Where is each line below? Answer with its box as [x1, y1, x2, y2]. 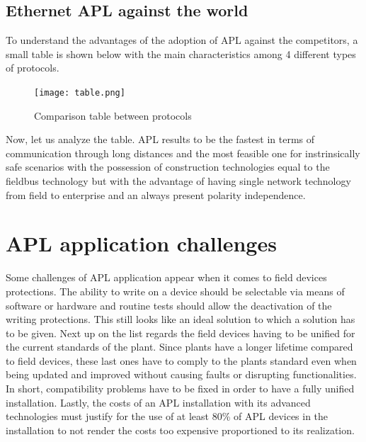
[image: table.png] [34, 87, 125, 98]
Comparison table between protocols [34, 108, 192, 123]
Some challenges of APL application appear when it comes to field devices [6, 270, 327, 285]
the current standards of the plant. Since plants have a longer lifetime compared [6, 339, 353, 354]
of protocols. [6, 60, 59, 75]
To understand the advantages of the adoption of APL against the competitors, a [6, 33, 358, 47]
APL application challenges [6, 229, 277, 258]
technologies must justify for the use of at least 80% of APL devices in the [6, 409, 328, 424]
